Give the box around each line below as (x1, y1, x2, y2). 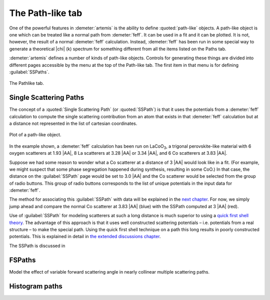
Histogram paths (9, 282, 62, 291)
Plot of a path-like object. (9, 132, 61, 138)
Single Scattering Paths (9, 93, 84, 102)
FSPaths (9, 256, 36, 264)
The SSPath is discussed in (9, 243, 65, 249)
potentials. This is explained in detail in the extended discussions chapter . (9, 234, 161, 240)
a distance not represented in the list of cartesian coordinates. (9, 120, 137, 126)
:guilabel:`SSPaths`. (9, 69, 49, 75)
